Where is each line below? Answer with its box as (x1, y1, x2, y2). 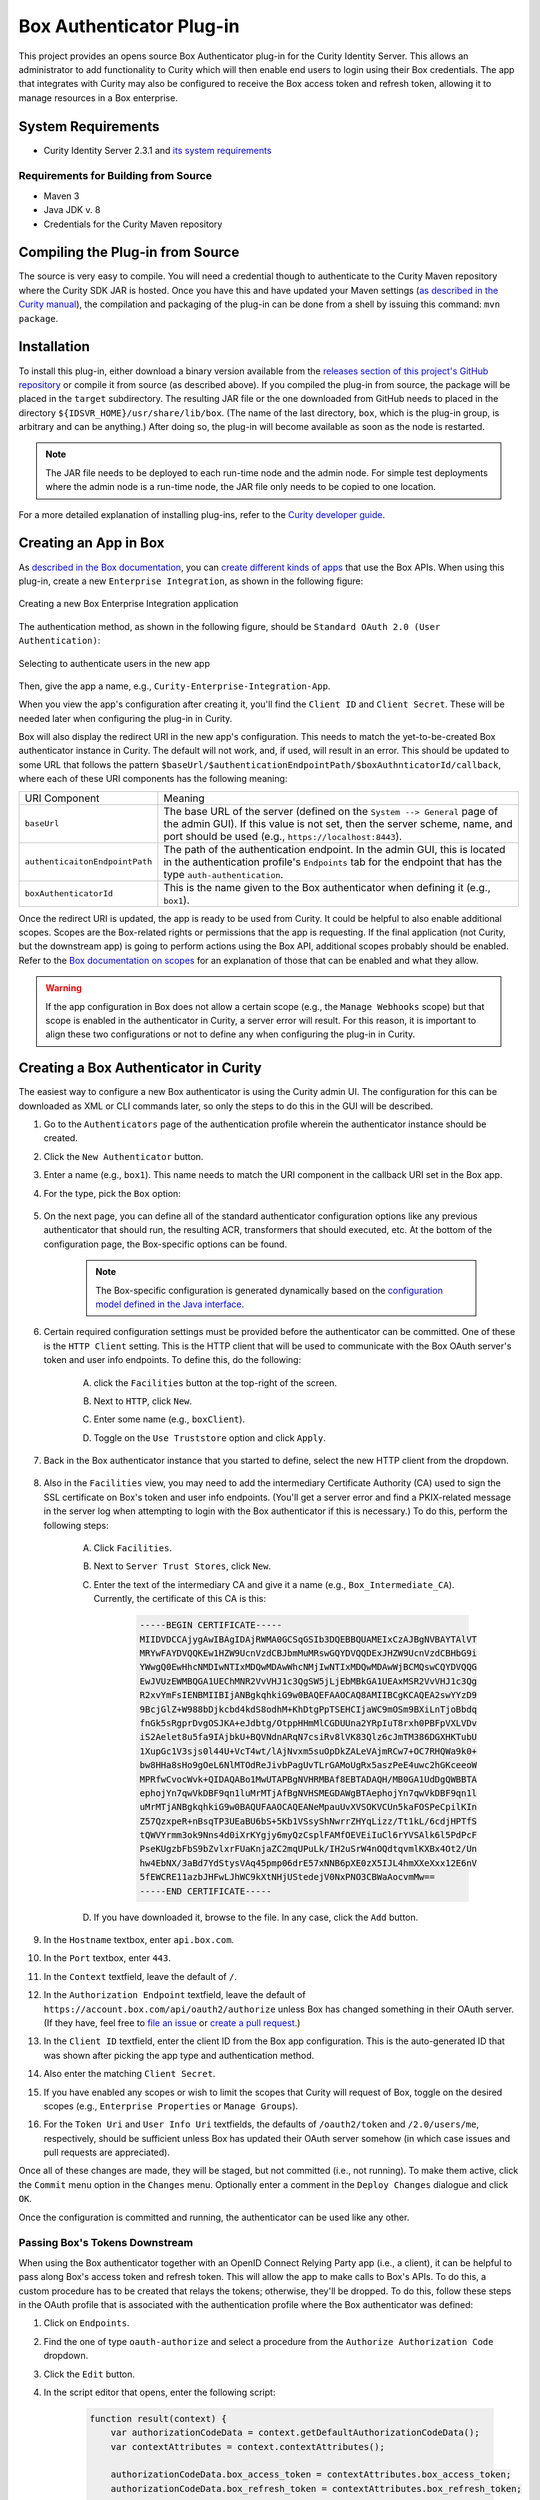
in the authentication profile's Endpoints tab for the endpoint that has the (163, 855, 503, 869)
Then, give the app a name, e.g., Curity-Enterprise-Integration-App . (18, 680, 331, 692)
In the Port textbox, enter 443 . (43, 1952, 172, 1964)
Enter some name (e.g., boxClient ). (93, 1413, 245, 1425)
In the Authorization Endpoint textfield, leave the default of (43, 1989, 306, 2001)
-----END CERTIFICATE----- (139, 1885, 272, 1897)
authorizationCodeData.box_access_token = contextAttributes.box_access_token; (110, 2469, 512, 2480)
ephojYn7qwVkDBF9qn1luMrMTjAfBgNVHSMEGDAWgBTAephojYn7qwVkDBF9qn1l (139, 1787, 478, 1799)
